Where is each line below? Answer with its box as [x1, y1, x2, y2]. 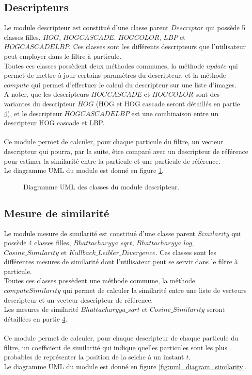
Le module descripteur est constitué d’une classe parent [4, 22, 169, 33]
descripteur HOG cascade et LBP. [4, 118, 105, 128]
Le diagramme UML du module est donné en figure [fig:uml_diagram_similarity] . [4, 361, 247, 371]
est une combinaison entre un [131, 108, 219, 118]
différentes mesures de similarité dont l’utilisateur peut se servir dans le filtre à [4, 256, 238, 267]
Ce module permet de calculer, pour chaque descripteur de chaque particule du [4, 333, 238, 343]
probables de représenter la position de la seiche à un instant [4, 352, 184, 362]
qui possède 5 [205, 22, 246, 33]
